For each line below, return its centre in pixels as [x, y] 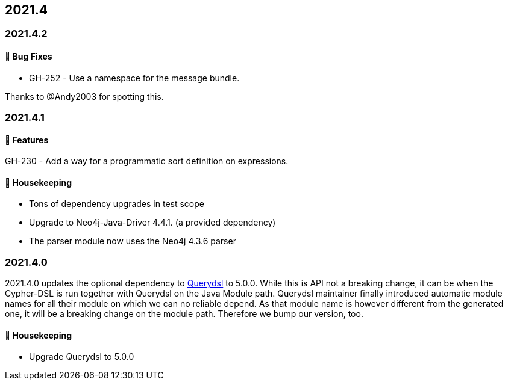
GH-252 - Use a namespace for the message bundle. [134, 78]
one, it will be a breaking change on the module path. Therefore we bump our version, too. [184, 314]
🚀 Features [27, 140]
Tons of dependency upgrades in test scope [117, 204]
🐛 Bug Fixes [29, 57]
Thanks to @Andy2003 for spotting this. [84, 96]
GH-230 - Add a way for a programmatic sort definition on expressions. [147, 161]
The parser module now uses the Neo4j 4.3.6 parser [133, 241]
